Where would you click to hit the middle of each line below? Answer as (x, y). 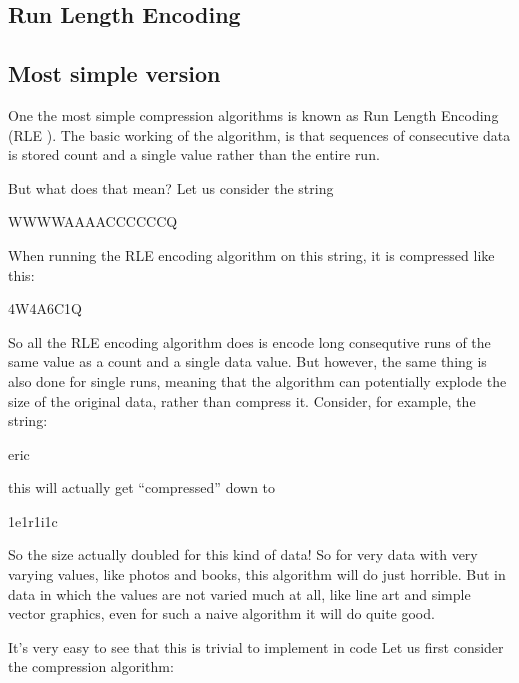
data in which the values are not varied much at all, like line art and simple (239, 593)
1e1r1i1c (33, 520)
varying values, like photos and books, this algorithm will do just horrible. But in (257, 574)
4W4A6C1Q (45, 308)
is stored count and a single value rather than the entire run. (194, 154)
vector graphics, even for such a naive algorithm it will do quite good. (221, 613)
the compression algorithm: (91, 666)
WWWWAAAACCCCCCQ (93, 221)
